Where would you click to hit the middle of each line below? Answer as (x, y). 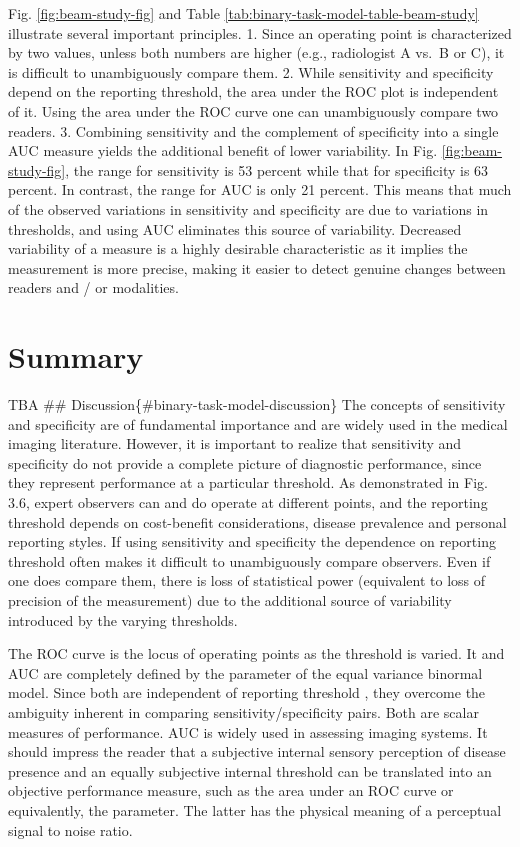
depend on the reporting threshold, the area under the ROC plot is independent (253, 91)
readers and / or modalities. (93, 287)
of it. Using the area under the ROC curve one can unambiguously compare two (253, 110)
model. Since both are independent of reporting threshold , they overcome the (247, 692)
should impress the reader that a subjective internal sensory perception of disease (257, 751)
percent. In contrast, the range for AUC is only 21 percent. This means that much (260, 189)
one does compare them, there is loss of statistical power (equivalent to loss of (247, 580)
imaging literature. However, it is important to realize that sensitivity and (235, 443)
